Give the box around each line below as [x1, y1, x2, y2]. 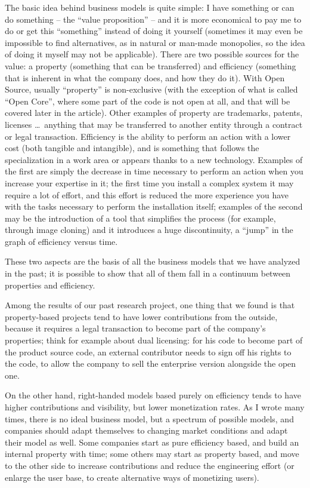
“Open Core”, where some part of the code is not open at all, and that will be [5, 94, 290, 107]
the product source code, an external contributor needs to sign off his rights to [5, 345, 292, 358]
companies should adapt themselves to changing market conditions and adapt [5, 424, 288, 437]
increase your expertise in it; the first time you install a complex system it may [5, 176, 294, 189]
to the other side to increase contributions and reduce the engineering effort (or [5, 459, 294, 471]
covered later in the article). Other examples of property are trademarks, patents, [5, 106, 303, 119]
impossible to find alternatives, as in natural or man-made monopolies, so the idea [5, 36, 305, 48]
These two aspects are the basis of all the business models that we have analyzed [5, 255, 300, 268]
